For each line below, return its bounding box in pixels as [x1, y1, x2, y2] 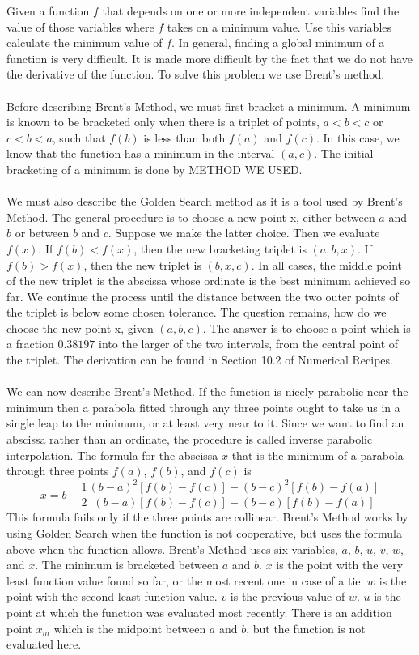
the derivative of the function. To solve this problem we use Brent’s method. [6, 66, 385, 83]
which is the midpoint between [53, 619, 206, 636]
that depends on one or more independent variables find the [102, 2, 400, 19]
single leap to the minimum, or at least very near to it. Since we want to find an [6, 415, 404, 432]
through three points [6, 462, 109, 479]
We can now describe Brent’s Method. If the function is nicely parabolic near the [6, 383, 408, 400]
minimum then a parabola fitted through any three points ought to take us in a [6, 398, 400, 415]
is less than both [143, 129, 226, 146]
